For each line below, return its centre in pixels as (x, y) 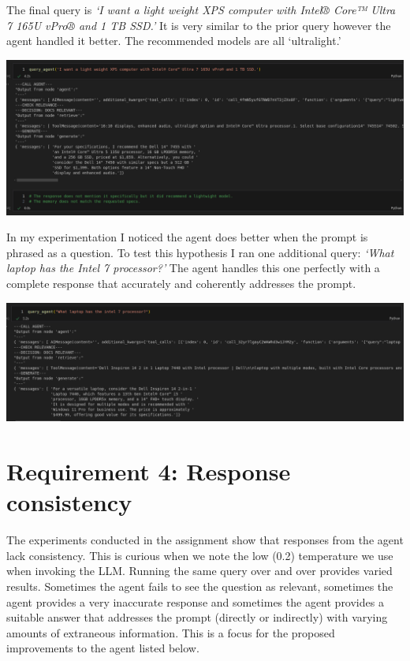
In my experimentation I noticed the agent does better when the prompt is (187, 237)
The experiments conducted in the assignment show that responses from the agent (205, 540)
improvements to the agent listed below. (103, 648)
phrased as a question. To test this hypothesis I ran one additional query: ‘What (200, 252)
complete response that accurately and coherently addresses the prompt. (181, 284)
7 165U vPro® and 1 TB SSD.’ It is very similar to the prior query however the (199, 25)
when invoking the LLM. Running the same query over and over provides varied (199, 571)
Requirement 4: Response (149, 471)
